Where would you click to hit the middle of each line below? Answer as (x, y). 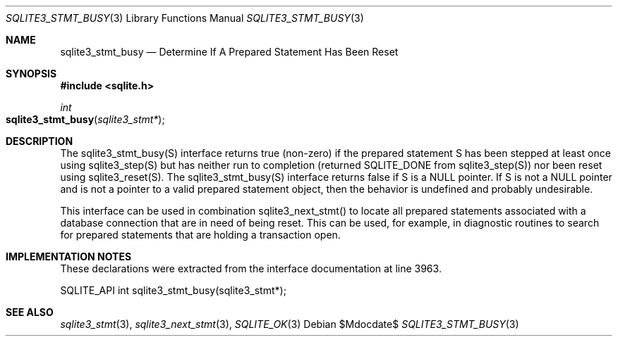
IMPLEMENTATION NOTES (69, 256)
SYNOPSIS (31, 74)
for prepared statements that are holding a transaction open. (200, 235)
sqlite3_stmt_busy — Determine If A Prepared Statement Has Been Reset (229, 52)
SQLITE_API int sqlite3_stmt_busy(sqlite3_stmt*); (173, 290)
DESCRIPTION (40, 141)
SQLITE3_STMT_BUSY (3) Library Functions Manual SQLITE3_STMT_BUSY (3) (185, 18)
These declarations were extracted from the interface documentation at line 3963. (251, 268)
